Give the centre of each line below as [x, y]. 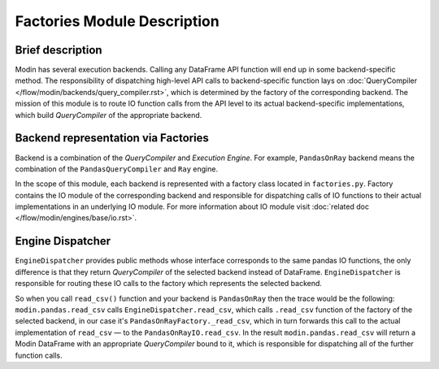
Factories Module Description [117, 21]
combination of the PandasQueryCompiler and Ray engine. [117, 169]
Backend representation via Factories [112, 138]
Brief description [59, 50]
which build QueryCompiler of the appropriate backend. [109, 115]
